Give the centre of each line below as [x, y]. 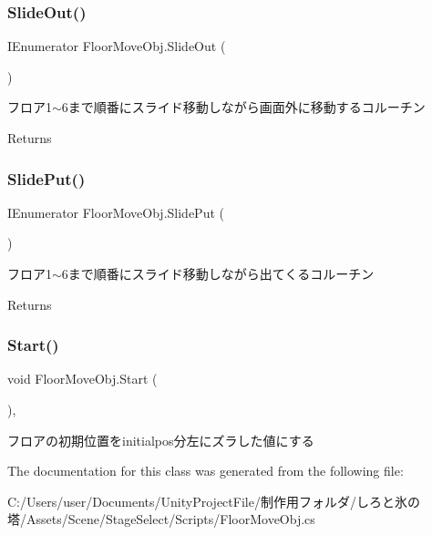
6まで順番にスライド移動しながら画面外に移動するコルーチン [243, 107]
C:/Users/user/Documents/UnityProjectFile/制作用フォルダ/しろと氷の [214, 501]
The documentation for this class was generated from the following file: [206, 471]
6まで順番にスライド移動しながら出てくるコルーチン [218, 273]
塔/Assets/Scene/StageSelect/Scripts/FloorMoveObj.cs [161, 519]
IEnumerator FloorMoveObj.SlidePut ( [116, 212]
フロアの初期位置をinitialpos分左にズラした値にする [161, 440]
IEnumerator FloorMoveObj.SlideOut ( [117, 46]
